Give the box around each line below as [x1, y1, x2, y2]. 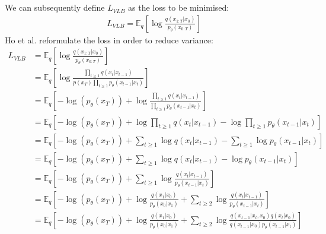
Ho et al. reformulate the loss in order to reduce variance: [5, 33, 213, 46]
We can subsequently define [5, 1, 105, 14]
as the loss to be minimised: [128, 1, 229, 14]
